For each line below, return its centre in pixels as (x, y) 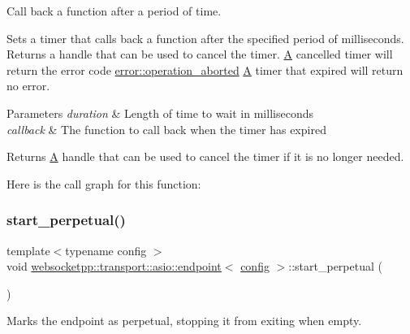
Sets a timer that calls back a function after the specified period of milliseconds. (205, 38)
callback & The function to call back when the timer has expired (166, 129)
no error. (28, 86)
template (28, 250)
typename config (106, 250)
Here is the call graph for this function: (104, 183)
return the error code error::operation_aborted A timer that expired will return (205, 69)
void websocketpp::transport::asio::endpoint (114, 266)
